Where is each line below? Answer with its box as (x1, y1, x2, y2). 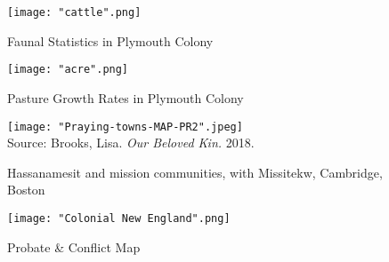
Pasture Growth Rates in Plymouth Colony (7, 88, 244, 107)
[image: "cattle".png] (7, 6, 142, 19)
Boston (7, 180, 45, 199)
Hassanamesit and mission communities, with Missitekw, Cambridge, (7, 163, 383, 181)
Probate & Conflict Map (7, 237, 141, 256)
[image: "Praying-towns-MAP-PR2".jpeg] (7, 120, 243, 133)
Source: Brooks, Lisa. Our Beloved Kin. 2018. (7, 133, 255, 152)
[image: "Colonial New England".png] (7, 211, 231, 225)
